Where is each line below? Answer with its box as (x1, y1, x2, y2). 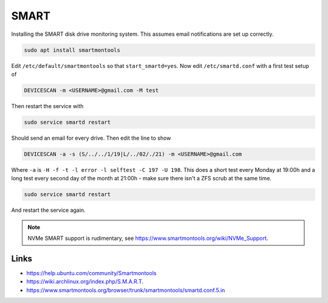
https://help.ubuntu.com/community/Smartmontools (26, 269, 157, 276)
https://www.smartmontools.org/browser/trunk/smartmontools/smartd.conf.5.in (26, 286, 225, 294)
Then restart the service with (11, 102, 84, 109)
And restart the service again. (11, 206, 86, 214)
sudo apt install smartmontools (24, 46, 121, 53)
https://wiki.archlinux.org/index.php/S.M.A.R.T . (26, 278, 144, 285)
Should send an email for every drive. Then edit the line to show (11, 134, 171, 141)
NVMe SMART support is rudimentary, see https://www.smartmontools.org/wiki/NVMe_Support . (27, 234, 268, 242)
